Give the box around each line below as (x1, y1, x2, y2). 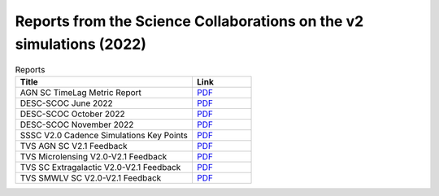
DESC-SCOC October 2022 (20, 108, 125, 120)
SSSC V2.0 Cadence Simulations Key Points (20, 129, 189, 141)
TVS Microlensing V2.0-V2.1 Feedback (20, 150, 167, 162)
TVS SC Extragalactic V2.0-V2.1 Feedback (20, 161, 181, 172)
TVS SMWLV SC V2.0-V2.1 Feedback (20, 172, 162, 183)
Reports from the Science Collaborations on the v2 (15, 12, 364, 30)
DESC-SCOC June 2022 (20, 98, 113, 109)
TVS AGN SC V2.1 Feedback (20, 140, 128, 151)
